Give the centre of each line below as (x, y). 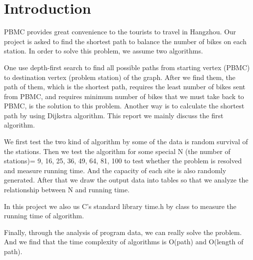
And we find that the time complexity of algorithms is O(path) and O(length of (124, 242)
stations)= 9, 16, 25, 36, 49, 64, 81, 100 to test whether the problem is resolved (123, 161)
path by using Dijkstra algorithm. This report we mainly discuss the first (114, 115)
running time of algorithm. (44, 216)
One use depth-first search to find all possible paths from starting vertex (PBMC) (127, 67)
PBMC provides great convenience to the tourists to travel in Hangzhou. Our (120, 32)
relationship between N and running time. (67, 190)
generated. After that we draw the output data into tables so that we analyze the (126, 180)
